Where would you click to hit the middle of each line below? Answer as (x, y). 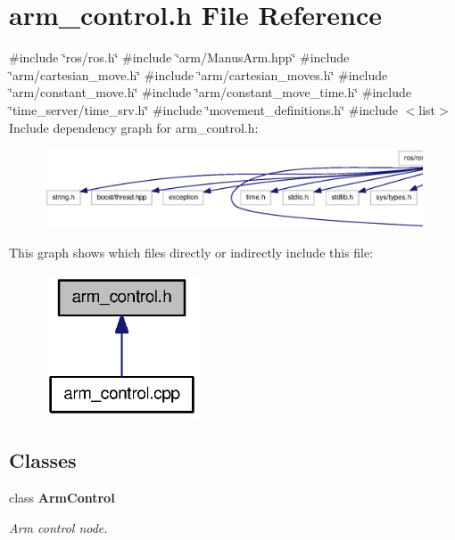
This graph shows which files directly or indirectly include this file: (191, 253)
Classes (43, 460)
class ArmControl (62, 498)
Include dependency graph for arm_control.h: (134, 127)
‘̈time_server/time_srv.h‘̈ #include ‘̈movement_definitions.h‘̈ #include (203, 109)
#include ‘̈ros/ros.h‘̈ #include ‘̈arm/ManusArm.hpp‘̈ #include (179, 57)
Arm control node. (58, 527)
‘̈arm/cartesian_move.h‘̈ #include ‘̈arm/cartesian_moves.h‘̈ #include (199, 74)
